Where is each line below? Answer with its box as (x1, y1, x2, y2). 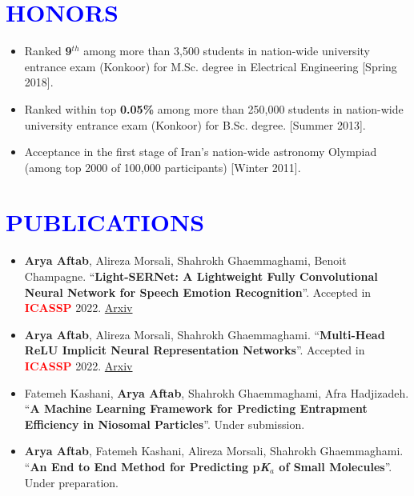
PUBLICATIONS (6, 206, 205, 238)
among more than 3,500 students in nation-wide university (83, 42, 370, 59)
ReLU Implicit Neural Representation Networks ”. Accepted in (24, 342, 365, 358)
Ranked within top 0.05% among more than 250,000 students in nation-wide (24, 100, 404, 117)
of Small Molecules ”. (279, 458, 392, 474)
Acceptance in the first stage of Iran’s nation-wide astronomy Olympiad (24, 143, 377, 160)
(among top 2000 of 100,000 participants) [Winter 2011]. (24, 158, 301, 175)
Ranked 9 (24, 42, 72, 59)
